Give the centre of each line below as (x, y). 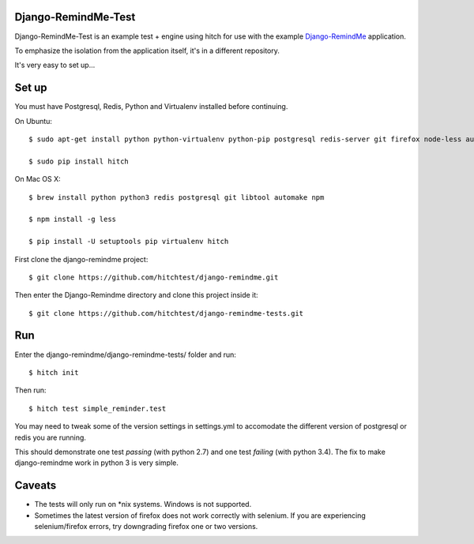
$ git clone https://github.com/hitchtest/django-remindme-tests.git (166, 313)
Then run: (30, 390)
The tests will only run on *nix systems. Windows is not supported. (143, 505)
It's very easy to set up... (55, 65)
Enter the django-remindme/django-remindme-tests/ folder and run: (126, 355)
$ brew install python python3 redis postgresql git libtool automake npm (177, 197)
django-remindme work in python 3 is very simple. (97, 463)
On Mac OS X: (38, 179)
